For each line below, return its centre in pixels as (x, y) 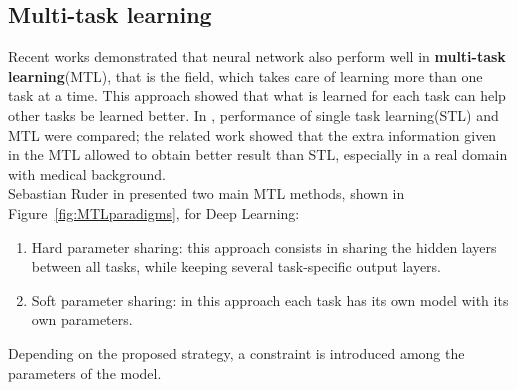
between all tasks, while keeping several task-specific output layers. (236, 266)
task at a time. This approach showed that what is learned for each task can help (257, 95)
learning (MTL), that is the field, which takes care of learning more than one (245, 75)
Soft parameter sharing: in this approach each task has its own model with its (270, 299)
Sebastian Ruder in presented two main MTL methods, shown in (206, 193)
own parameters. (82, 319)
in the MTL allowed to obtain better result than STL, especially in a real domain (258, 154)
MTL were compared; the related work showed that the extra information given (252, 134)
